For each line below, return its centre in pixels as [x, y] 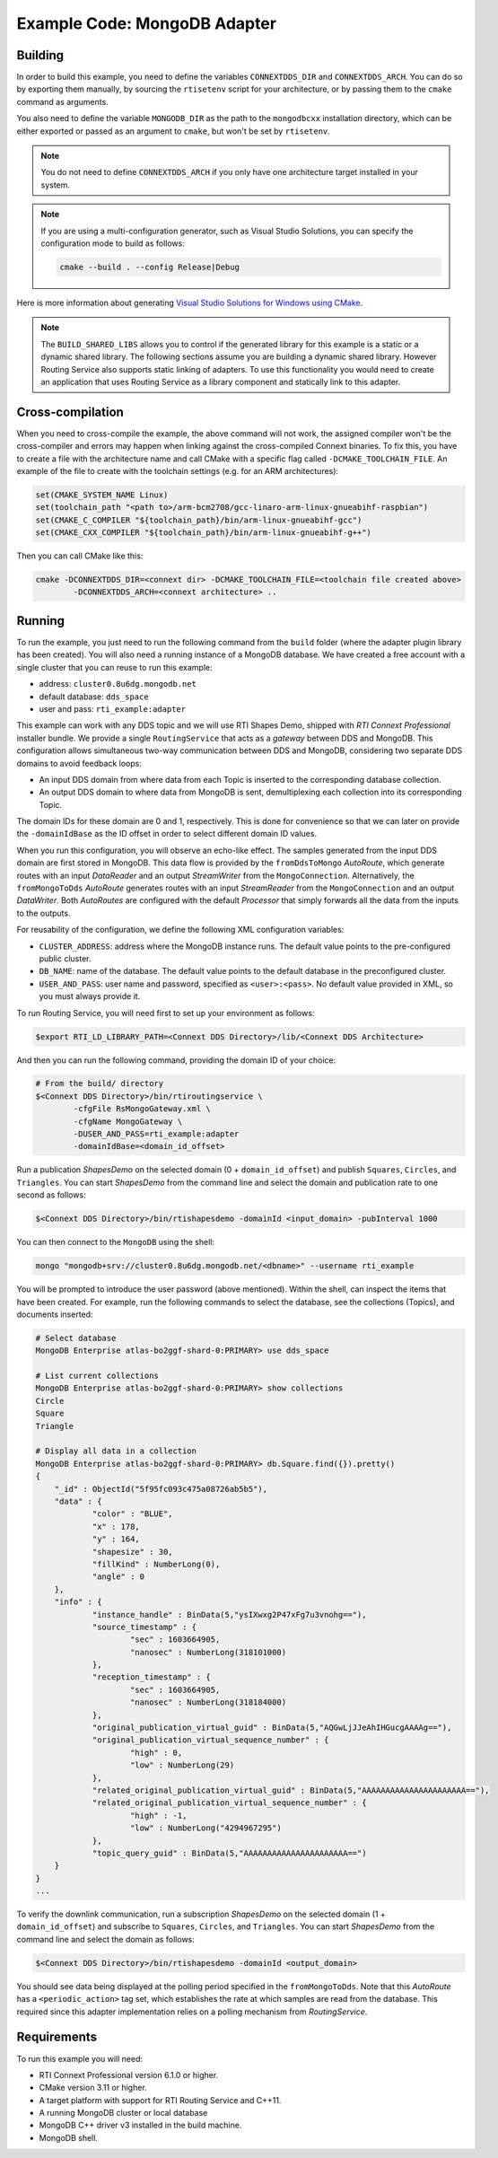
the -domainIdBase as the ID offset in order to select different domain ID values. [167, 834]
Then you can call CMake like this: [80, 556]
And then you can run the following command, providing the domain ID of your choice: [176, 1060]
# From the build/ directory [100, 1083]
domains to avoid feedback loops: [79, 763]
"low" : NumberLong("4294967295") [206, 1828]
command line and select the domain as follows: [105, 1939]
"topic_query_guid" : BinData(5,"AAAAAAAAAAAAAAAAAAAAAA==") [229, 1853]
